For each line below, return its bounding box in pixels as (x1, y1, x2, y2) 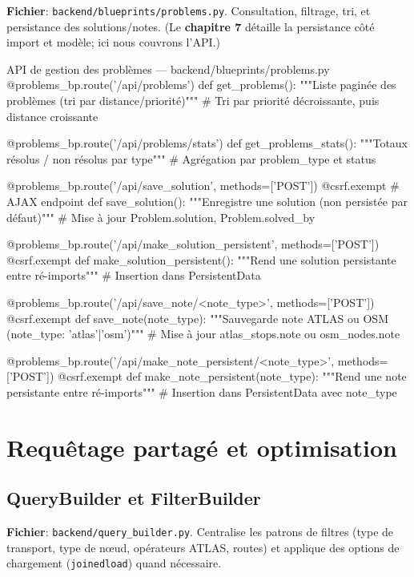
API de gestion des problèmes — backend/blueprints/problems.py (6, 60, 330, 77)
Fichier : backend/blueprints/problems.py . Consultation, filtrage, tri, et (6, 2, 371, 18)
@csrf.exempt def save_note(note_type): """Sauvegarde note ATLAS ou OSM (6, 309, 388, 326)
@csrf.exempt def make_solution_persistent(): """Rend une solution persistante (6, 251, 396, 268)
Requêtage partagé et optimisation (6, 430, 397, 463)
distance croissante (6, 107, 98, 124)
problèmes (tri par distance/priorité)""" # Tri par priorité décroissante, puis (6, 92, 380, 109)
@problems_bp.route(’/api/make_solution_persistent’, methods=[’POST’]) (6, 236, 380, 252)
